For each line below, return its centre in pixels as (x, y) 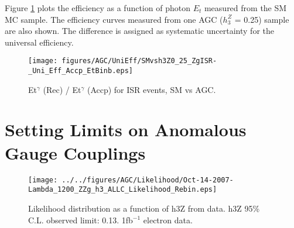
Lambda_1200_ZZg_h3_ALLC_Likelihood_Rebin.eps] (123, 190)
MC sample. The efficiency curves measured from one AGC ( (114, 19)
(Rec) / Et (62, 89)
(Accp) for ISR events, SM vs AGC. (151, 89)
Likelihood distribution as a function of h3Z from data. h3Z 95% (144, 208)
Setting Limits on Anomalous (126, 129)
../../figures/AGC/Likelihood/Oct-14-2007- (148, 180)
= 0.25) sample (262, 19)
